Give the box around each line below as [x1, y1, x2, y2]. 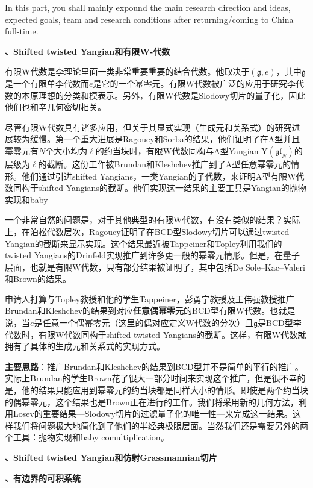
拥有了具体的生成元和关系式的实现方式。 [5, 340, 165, 352]
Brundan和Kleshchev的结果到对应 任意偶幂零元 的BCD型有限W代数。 [5, 304, 270, 317]
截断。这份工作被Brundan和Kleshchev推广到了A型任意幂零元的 [46, 157, 291, 170]
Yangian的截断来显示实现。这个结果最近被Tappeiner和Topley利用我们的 [5, 237, 282, 249]
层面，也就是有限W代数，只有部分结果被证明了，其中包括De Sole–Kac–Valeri [5, 260, 305, 273]
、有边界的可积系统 [5, 471, 81, 484]
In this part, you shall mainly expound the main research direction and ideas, [5, 1, 291, 13]
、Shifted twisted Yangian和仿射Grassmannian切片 [5, 451, 217, 463]
